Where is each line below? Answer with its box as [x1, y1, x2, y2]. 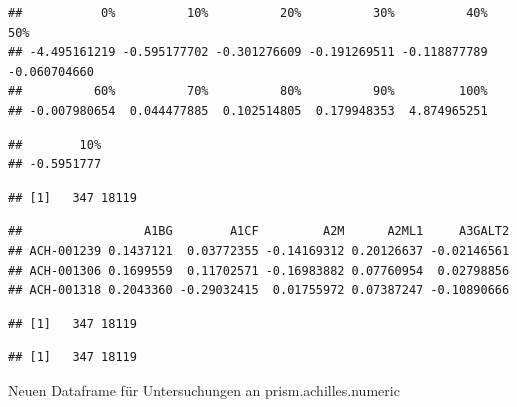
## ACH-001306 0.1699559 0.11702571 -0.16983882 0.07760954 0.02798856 [8, 263, 510, 278]
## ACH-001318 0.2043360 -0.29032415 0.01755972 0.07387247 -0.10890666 [8, 283, 510, 298]
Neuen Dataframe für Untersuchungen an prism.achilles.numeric [8, 379, 400, 400]
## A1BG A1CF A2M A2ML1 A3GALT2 [8, 224, 510, 239]
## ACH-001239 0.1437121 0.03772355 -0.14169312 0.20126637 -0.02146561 [8, 243, 510, 258]
